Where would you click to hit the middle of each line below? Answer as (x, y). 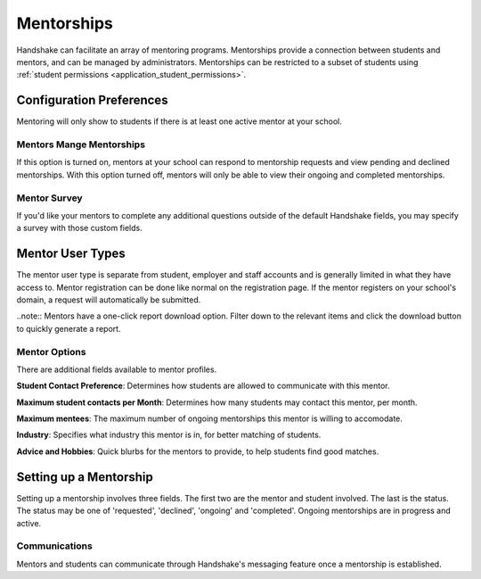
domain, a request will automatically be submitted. (109, 300)
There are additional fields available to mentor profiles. (117, 369)
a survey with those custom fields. (79, 228)
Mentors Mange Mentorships (81, 145)
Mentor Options (51, 352)
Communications (54, 546)
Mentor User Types (71, 254)
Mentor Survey (50, 198)
